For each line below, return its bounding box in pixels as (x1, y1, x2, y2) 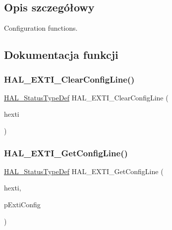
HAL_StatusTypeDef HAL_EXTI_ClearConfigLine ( (4, 92, 169, 102)
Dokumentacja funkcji (4, 47, 118, 62)
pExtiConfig (4, 199, 41, 209)
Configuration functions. (4, 23, 78, 33)
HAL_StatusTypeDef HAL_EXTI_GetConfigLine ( (4, 166, 164, 176)
